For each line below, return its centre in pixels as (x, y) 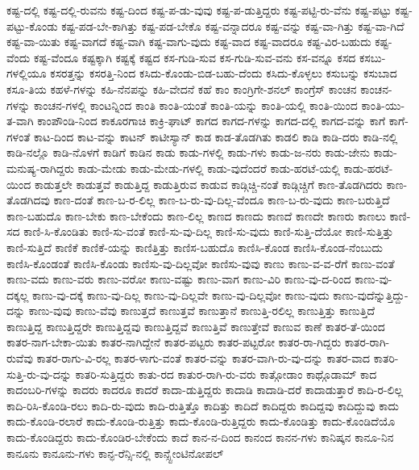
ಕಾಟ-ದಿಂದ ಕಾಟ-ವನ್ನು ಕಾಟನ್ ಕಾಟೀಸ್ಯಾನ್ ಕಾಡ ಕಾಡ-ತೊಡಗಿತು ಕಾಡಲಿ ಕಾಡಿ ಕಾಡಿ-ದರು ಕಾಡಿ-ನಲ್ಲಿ (216, 136)
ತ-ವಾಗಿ (20, 121)
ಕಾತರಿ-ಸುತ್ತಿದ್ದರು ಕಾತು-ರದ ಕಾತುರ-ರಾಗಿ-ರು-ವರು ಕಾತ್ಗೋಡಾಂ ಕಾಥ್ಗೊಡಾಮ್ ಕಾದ (226, 373)
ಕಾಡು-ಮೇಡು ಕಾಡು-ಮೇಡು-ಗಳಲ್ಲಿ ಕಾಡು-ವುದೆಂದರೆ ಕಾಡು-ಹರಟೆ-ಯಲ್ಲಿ (209, 168)
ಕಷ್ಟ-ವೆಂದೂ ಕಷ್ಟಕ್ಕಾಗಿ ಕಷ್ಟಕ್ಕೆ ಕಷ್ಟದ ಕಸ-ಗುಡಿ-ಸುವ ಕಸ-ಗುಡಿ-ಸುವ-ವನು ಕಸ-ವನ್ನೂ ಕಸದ (195, 57)
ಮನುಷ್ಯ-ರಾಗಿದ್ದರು (40, 168)
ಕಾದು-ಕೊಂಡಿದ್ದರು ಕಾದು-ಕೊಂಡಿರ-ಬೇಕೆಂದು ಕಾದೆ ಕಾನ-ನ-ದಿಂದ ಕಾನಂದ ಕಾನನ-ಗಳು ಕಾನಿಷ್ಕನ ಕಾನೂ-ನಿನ (200, 437)
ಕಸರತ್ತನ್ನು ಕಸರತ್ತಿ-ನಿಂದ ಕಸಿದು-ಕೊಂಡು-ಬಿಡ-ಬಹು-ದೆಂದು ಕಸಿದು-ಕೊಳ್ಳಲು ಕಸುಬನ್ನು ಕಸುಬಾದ (224, 73)
